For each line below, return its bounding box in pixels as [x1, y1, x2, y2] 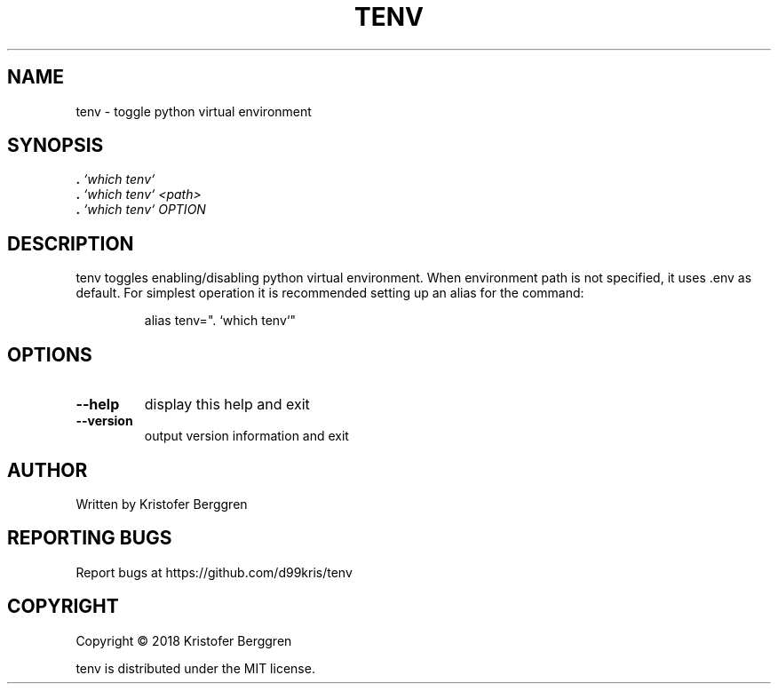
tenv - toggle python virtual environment [75, 103, 312, 119]
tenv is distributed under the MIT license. [75, 660, 315, 676]
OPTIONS [7, 343, 92, 366]
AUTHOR [7, 458, 88, 481]
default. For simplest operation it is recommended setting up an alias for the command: [75, 285, 584, 301]
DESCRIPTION [7, 232, 134, 255]
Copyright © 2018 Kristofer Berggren [75, 632, 292, 648]
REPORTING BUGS [7, 527, 172, 550]
